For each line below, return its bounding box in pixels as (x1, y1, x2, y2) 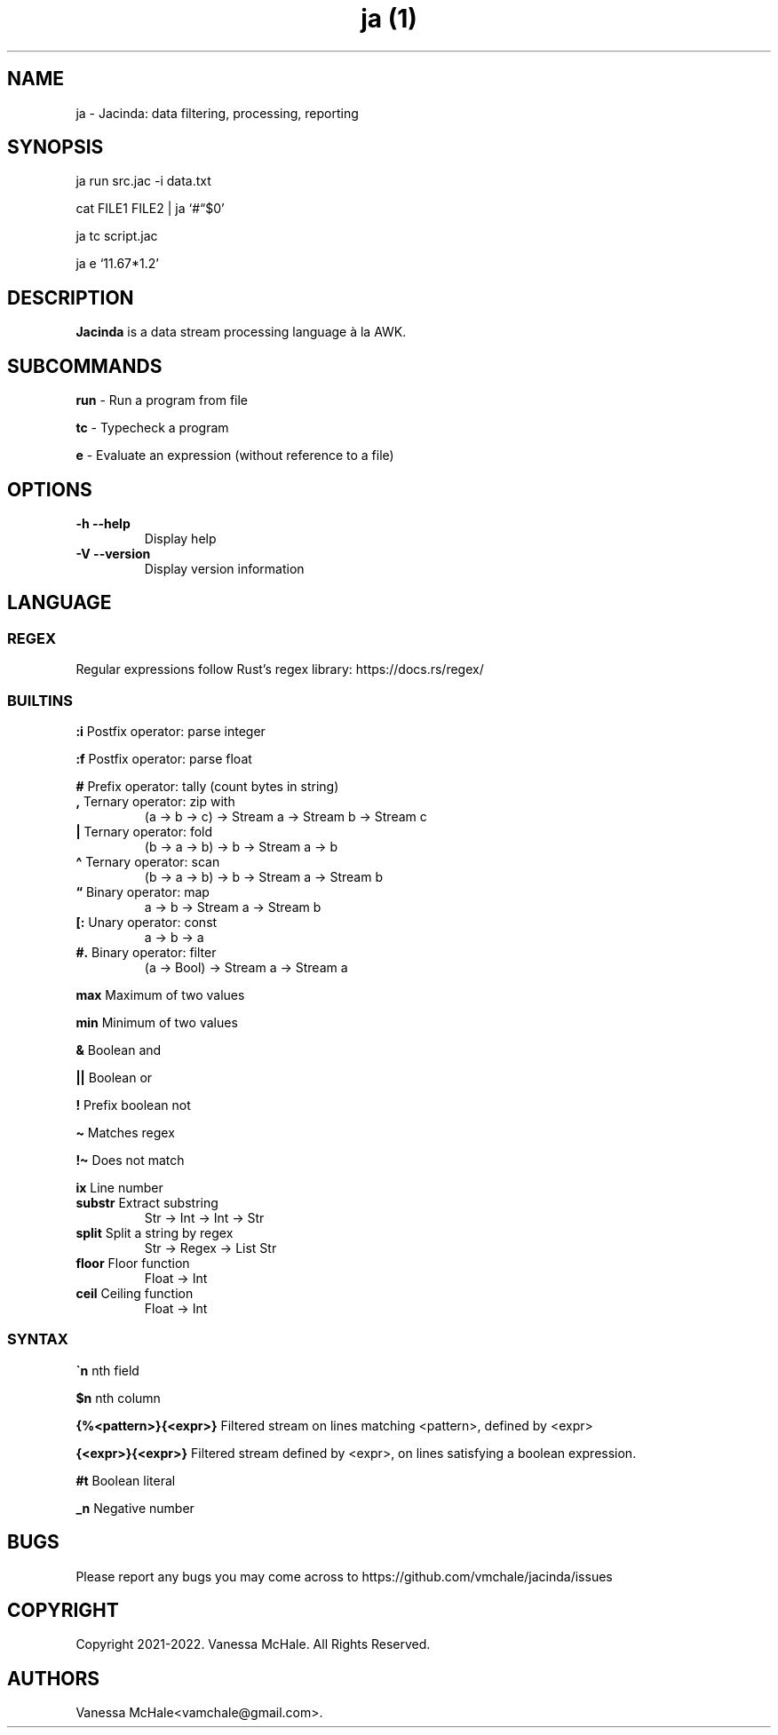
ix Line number (75, 1179, 163, 1195)
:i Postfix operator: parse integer (75, 723, 266, 739)
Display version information (144, 560, 305, 576)
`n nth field (75, 1362, 139, 1378)
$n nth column (75, 1390, 161, 1406)
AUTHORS (7, 1667, 100, 1690)
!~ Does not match (75, 1152, 185, 1168)
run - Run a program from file (75, 392, 249, 408)
